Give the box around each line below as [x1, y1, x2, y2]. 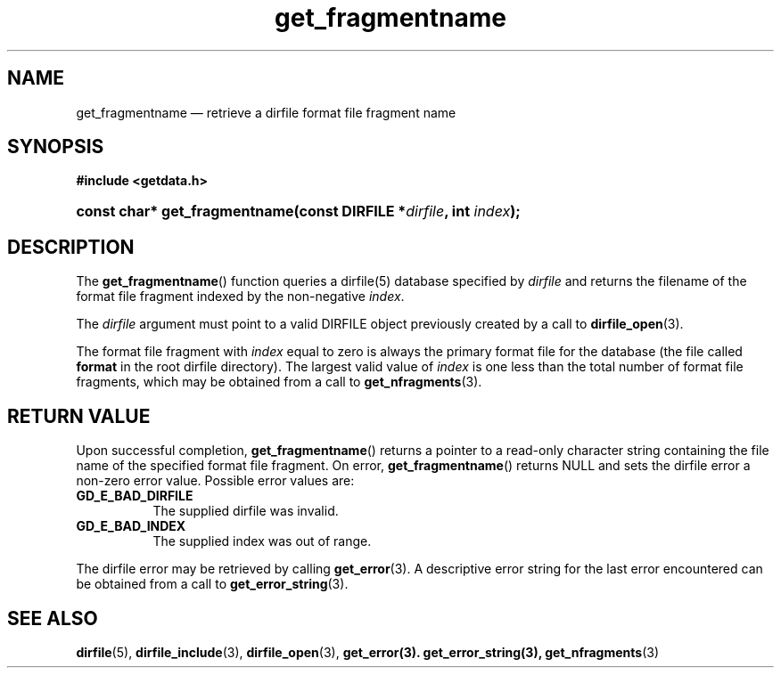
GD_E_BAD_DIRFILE [76, 488, 193, 504]
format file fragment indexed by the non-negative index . [76, 289, 405, 305]
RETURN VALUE [7, 404, 151, 427]
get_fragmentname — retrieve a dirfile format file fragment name [76, 104, 456, 120]
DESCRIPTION [7, 235, 135, 258]
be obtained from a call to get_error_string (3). [76, 576, 349, 592]
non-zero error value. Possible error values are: [76, 473, 355, 489]
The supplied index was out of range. [152, 533, 372, 549]
